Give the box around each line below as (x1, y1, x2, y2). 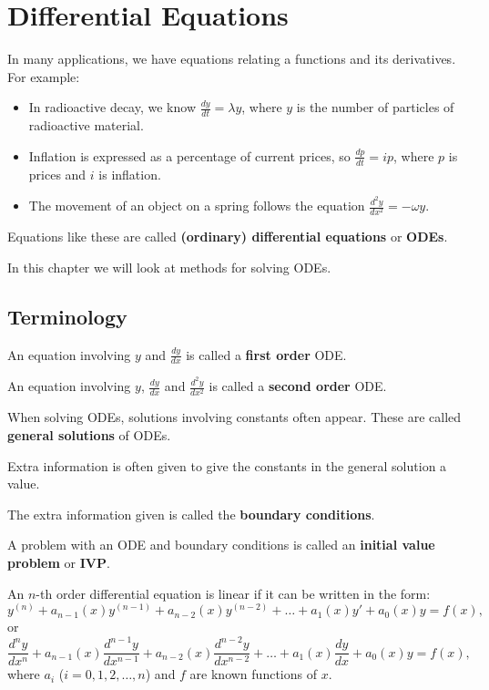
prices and (28, 164, 87, 183)
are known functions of (189, 664, 317, 684)
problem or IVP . (7, 552, 110, 572)
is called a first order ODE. (186, 345, 347, 364)
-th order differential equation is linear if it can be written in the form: (36, 583, 431, 602)
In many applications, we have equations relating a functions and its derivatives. (7, 49, 456, 68)
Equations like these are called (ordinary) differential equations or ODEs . (7, 227, 448, 246)
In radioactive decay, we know (28, 98, 196, 117)
